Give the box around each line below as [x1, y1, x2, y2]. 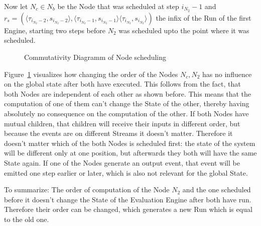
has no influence [202, 68, 252, 79]
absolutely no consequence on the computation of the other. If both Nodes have [4, 108, 249, 119]
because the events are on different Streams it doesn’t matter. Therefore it [4, 128, 233, 138]
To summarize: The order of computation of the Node [4, 184, 170, 195]
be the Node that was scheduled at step [57, 1, 179, 11]
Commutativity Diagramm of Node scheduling [24, 52, 167, 62]
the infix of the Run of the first [156, 12, 251, 23]
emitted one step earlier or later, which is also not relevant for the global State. [4, 167, 248, 178]
